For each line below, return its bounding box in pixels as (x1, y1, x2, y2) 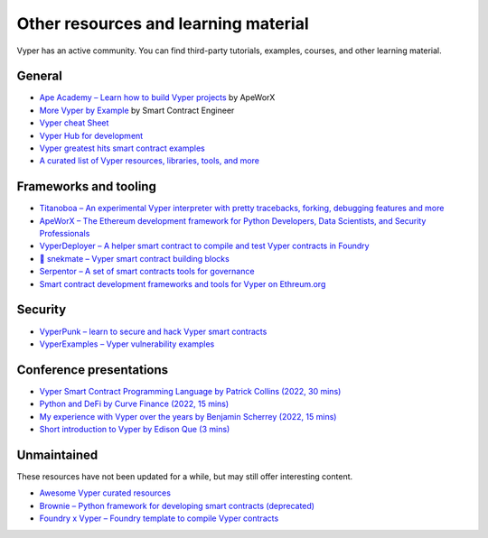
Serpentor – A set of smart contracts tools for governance (39, 266, 255, 277)
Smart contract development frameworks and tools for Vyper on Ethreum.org (39, 278, 326, 289)
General (16, 69, 63, 84)
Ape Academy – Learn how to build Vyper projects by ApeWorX (39, 92, 276, 103)
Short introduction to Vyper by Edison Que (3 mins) (39, 424, 230, 435)
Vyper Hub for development (39, 130, 144, 141)
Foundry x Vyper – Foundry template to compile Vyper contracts (39, 513, 279, 524)
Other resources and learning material (16, 14, 309, 33)
